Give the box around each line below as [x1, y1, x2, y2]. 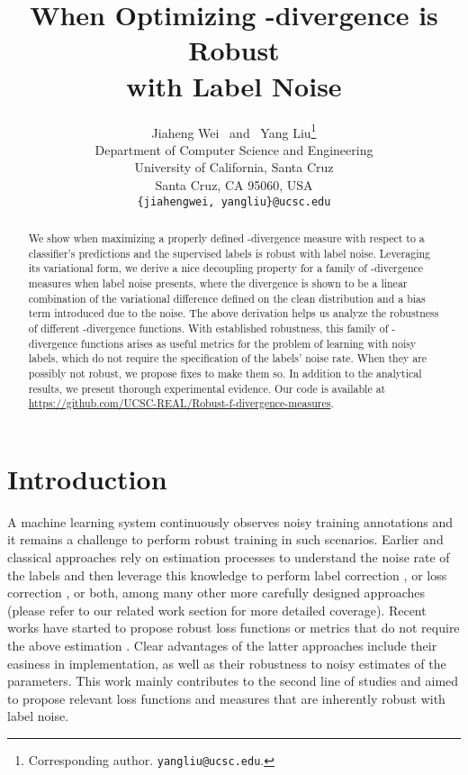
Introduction [7, 460, 167, 497]
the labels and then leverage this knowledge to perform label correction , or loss [7, 565, 447, 584]
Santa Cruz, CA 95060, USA [155, 175, 313, 194]
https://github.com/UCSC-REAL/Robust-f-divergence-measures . [28, 396, 334, 411]
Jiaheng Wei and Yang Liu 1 [151, 120, 317, 141]
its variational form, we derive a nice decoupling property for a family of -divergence [28, 260, 424, 276]
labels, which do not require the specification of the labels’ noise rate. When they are [28, 351, 427, 366]
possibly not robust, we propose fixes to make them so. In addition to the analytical [28, 365, 422, 380]
